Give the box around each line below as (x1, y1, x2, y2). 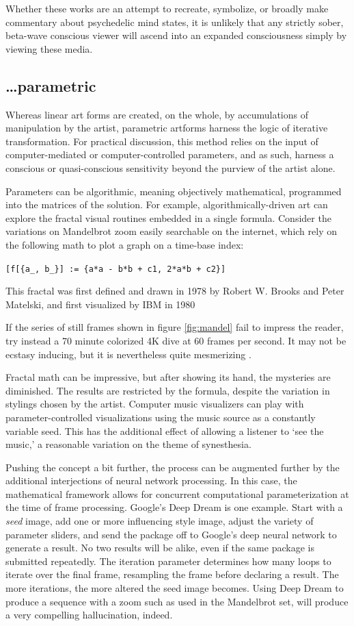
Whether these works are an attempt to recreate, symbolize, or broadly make (5, 1, 329, 15)
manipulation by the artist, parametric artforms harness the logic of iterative (5, 121, 328, 135)
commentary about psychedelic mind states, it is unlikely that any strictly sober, (5, 14, 344, 29)
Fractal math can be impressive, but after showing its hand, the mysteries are (5, 370, 331, 384)
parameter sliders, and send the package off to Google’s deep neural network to (5, 527, 337, 541)
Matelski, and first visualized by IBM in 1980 (5, 297, 195, 311)
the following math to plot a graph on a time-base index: (5, 237, 244, 251)
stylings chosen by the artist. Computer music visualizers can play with (5, 397, 304, 411)
